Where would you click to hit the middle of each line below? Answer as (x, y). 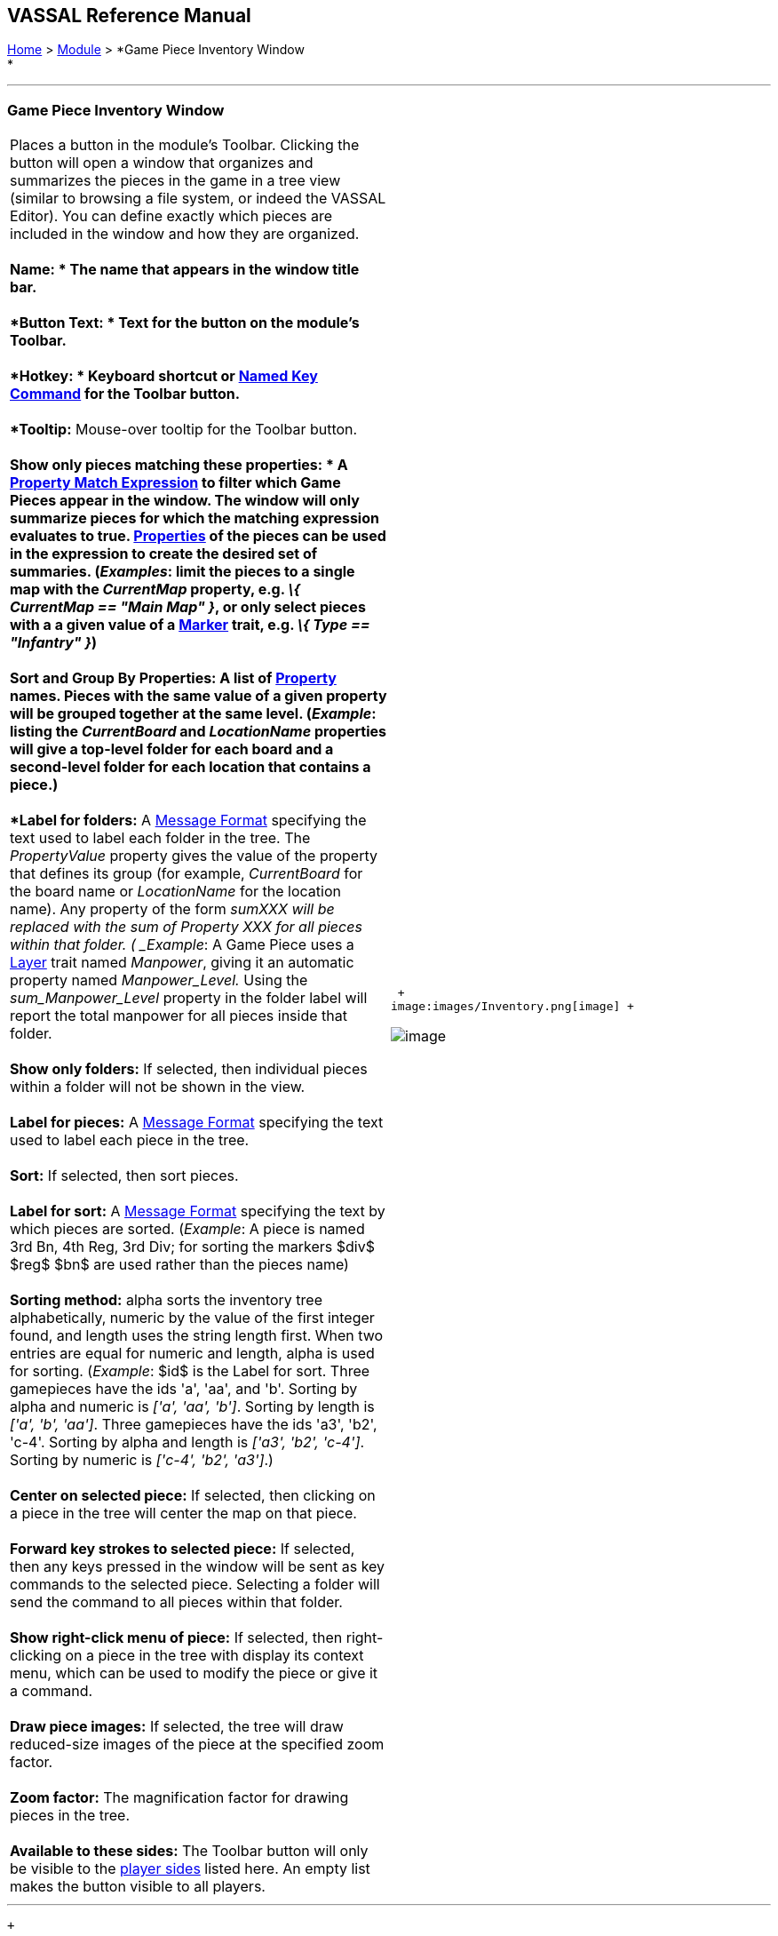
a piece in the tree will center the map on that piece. (183, 1514)
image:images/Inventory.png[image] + (512, 1007)
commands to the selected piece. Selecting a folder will (195, 1585)
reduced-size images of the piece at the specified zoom (197, 1745)
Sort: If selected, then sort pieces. (124, 1176)
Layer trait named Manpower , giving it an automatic (182, 963)
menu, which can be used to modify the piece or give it (194, 1673)
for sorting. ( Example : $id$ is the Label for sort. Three (190, 1371)
